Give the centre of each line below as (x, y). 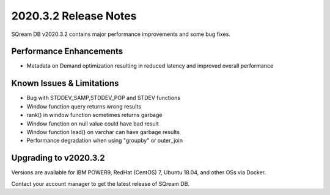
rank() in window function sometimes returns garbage (94, 115)
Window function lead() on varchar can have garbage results (103, 132)
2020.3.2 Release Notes (74, 16)
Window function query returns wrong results (84, 106)
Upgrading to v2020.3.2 (58, 158)
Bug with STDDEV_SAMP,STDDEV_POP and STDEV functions (103, 98)
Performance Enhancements (67, 51)
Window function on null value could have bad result (93, 123)
